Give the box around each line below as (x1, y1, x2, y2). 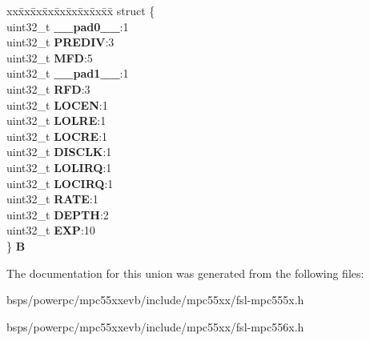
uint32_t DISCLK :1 (6, 143, 112, 160)
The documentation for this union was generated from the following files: (6, 264, 364, 281)
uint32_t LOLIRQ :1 (6, 158, 112, 175)
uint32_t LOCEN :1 (6, 96, 108, 113)
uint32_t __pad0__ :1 (6, 18, 129, 34)
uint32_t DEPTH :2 (6, 206, 109, 223)
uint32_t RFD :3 (6, 80, 90, 97)
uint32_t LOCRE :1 (6, 127, 108, 144)
